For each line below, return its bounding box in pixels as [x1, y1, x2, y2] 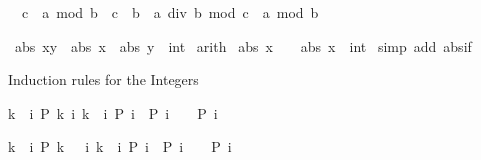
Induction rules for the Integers [8, 69, 199, 90]
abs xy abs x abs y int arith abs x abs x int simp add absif [14, 35, 472, 56]
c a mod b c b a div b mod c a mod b [21, 2, 319, 22]
